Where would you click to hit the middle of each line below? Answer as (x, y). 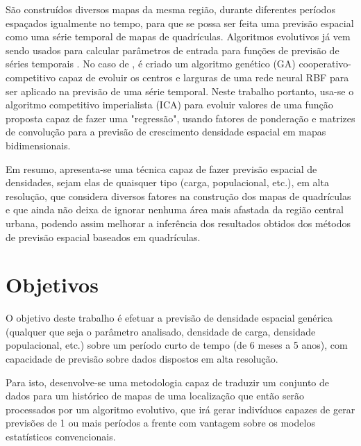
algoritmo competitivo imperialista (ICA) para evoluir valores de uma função (169, 105)
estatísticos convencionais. (61, 436)
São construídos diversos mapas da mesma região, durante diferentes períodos (170, 9)
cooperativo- (325, 64)
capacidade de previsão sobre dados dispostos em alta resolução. (142, 358)
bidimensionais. (38, 145)
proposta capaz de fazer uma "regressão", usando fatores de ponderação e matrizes (180, 118)
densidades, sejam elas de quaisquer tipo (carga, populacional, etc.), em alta (167, 182)
